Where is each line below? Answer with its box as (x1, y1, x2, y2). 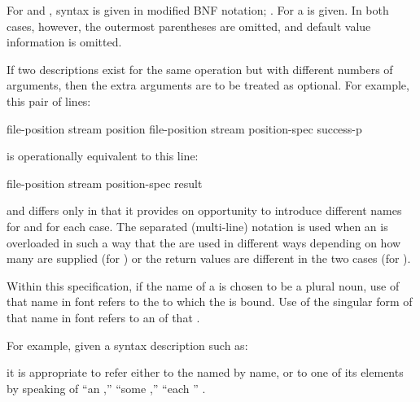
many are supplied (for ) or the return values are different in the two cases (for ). (7, 250, 411, 267)
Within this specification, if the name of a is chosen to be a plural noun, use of (7, 277, 400, 294)
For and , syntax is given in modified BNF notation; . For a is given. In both (7, 2, 389, 18)
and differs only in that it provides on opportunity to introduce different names (7, 202, 402, 219)
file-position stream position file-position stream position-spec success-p (7, 120, 362, 137)
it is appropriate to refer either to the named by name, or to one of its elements (7, 364, 404, 381)
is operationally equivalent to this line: (7, 147, 199, 164)
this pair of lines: (7, 92, 91, 109)
